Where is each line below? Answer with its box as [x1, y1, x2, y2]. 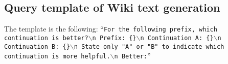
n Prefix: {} [92, 34, 136, 42]
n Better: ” [114, 50, 151, 61]
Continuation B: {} [4, 43, 70, 50]
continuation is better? [4, 34, 88, 42]
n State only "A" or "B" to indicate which [74, 43, 224, 50]
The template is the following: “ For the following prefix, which [4, 23, 217, 34]
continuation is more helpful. [4, 53, 110, 60]
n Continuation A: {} [140, 34, 214, 42]
